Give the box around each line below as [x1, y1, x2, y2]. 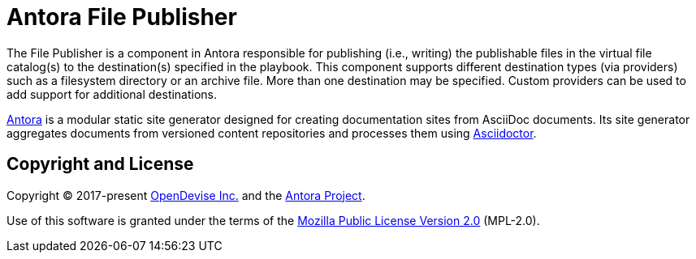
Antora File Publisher [6, 3, 237, 31]
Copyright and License [6, 154, 194, 175]
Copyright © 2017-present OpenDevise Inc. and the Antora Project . [6, 188, 365, 202]
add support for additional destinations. [6, 87, 218, 101]
